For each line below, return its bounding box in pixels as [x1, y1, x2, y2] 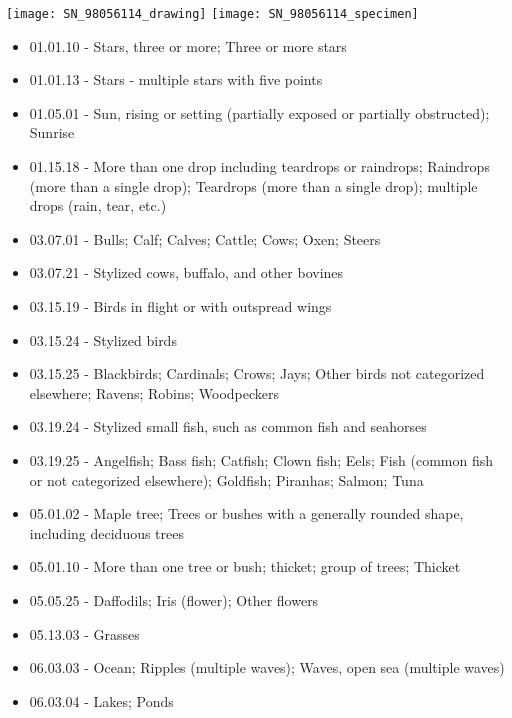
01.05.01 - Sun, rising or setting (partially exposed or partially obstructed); [29, 102, 490, 123]
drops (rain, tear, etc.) [29, 195, 167, 216]
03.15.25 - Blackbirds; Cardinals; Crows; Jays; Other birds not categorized [29, 363, 485, 384]
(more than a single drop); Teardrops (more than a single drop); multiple [29, 175, 478, 196]
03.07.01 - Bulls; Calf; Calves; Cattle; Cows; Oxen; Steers [29, 228, 381, 249]
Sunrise [29, 122, 75, 143]
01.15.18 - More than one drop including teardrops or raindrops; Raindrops [29, 156, 490, 177]
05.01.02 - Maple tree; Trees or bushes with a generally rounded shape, [29, 503, 464, 524]
